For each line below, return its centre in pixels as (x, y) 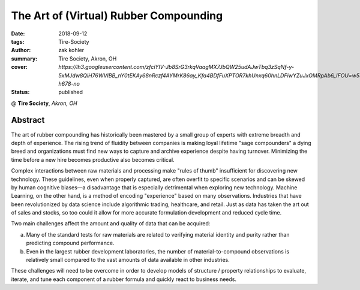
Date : (18, 34)
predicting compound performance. (70, 243)
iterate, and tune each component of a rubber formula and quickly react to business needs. (124, 279)
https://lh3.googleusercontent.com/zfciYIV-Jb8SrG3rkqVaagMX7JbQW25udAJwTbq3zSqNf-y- (176, 67)
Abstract (28, 120)
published (71, 92)
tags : (18, 41)
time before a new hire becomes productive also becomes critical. (93, 159)
